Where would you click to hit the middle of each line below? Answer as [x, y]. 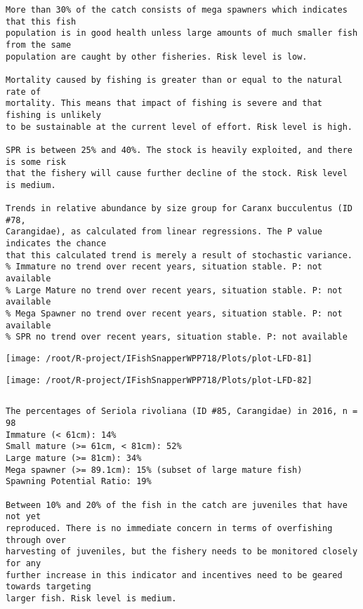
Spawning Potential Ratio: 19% [79, 482]
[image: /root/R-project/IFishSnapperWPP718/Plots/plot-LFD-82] [159, 380]
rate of [24, 92]
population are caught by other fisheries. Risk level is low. [157, 56]
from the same [39, 45]
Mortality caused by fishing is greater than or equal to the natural [174, 80]
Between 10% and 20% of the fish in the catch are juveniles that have [177, 505]
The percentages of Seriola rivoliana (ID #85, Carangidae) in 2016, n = [182, 411]
